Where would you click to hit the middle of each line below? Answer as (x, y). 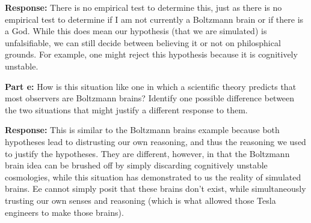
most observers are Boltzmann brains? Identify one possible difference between (150, 98)
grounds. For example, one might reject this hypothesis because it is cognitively (151, 54)
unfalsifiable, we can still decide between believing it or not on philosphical (143, 42)
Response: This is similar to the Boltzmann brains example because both (142, 130)
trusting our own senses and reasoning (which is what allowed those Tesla (140, 200)
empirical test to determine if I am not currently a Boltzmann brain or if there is (154, 19)
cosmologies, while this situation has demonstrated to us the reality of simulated (153, 177)
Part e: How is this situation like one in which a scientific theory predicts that (151, 86)
